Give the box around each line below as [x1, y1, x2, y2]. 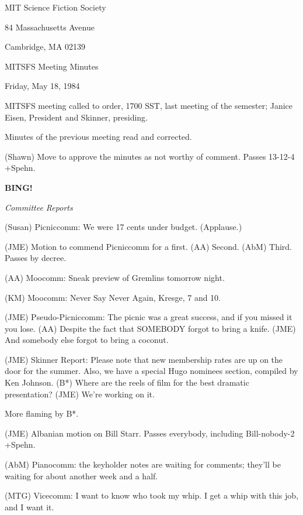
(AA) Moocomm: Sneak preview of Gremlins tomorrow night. [5, 271, 225, 283]
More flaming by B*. [5, 407, 79, 420]
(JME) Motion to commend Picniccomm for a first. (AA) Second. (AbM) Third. [5, 240, 292, 252]
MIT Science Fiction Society [5, 1, 106, 13]
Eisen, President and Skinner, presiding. [5, 111, 148, 123]
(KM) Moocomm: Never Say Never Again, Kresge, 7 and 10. [5, 291, 221, 303]
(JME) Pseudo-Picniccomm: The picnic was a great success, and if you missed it [5, 311, 292, 323]
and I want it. [5, 500, 54, 513]
